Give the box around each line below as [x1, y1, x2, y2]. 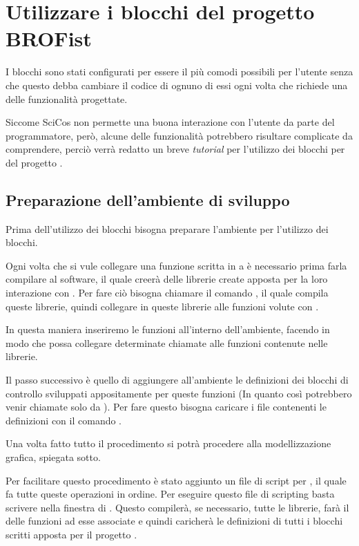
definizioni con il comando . [6, 413, 122, 427]
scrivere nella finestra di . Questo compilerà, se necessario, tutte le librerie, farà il [6, 500, 349, 514]
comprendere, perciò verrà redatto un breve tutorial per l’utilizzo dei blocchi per [6, 142, 345, 156]
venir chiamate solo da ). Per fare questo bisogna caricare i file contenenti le [6, 399, 327, 414]
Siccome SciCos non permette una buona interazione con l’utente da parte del [6, 115, 335, 129]
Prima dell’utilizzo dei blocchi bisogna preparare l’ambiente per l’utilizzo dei [6, 221, 329, 236]
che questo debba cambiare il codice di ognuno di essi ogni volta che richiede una [6, 77, 348, 92]
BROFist [6, 24, 92, 53]
